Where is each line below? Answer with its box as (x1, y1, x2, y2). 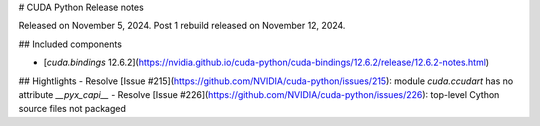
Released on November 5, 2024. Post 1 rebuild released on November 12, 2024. (18, 20, 346, 32)
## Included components (18, 38, 122, 50)
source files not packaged (18, 103, 127, 115)
